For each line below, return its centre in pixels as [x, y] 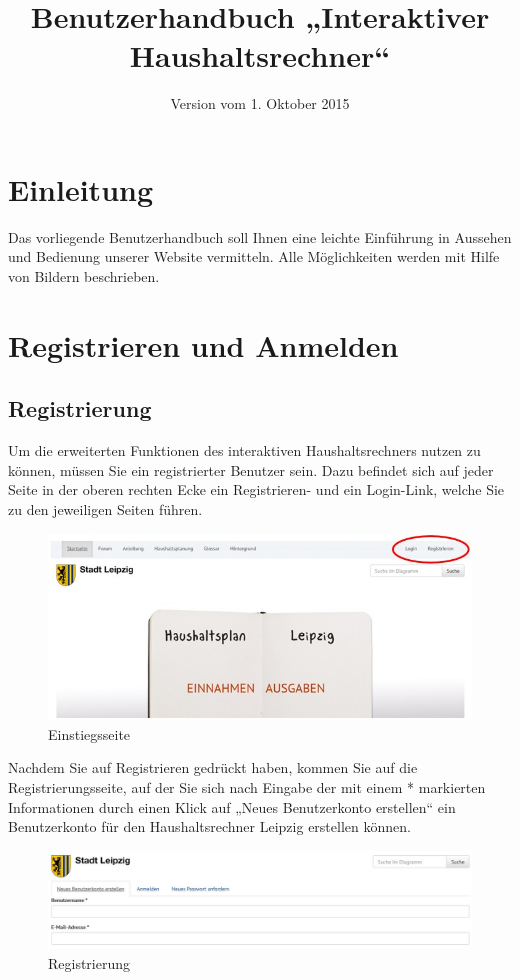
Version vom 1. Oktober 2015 [260, 103]
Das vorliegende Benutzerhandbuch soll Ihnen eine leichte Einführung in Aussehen [260, 236]
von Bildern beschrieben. [84, 276]
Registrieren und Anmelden [203, 344]
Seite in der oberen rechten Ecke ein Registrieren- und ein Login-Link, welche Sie [256, 489]
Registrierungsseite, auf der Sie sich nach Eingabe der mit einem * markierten [247, 787]
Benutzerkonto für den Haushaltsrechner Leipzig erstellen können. [209, 826]
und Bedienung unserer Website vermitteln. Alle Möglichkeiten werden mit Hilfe [254, 256]
